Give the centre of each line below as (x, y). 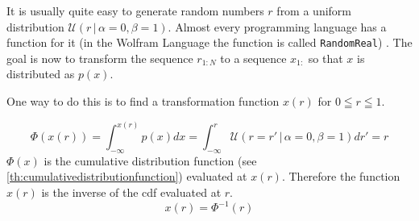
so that (326, 58)
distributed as (41, 74)
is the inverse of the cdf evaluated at (131, 192)
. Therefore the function (341, 176)
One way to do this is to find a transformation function (143, 101)
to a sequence (253, 58)
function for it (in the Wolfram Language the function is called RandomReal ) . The (209, 42)
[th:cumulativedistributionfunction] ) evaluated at (127, 176)
